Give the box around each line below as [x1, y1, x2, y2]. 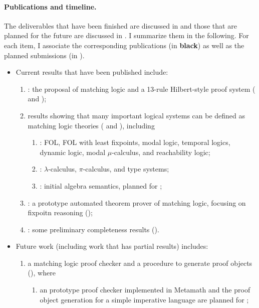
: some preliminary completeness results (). [28, 224, 159, 234]
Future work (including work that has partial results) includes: [16, 241, 208, 251]
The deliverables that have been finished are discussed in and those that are [4, 20, 237, 31]
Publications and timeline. [4, 1, 97, 12]
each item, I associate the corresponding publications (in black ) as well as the [4, 40, 244, 50]
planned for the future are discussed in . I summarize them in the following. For [4, 30, 249, 41]
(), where [28, 267, 56, 278]
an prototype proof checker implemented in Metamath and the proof [40, 284, 250, 295]
